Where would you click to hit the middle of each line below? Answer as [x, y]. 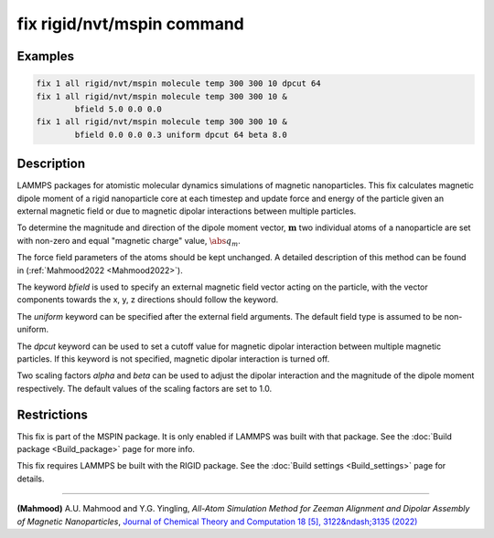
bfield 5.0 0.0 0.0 [118, 109]
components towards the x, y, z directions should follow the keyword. [148, 300]
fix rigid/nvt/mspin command [130, 24]
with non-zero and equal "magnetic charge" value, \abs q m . [129, 242]
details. [31, 479]
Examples [46, 56]
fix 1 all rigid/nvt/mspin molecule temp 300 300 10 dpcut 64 [178, 84]
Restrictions [53, 414]
